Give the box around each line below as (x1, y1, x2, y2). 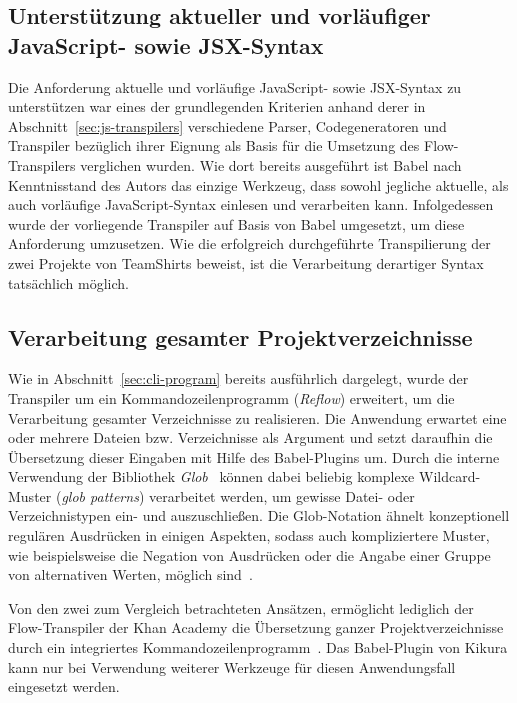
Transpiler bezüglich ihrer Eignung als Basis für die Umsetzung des (8, 135, 420, 156)
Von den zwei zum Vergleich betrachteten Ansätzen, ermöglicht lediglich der (8, 597, 474, 618)
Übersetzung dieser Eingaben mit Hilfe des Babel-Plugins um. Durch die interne (8, 446, 500, 467)
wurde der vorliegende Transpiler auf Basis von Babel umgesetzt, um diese (8, 213, 465, 234)
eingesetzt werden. (8, 676, 120, 697)
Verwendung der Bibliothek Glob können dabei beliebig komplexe (8, 466, 415, 487)
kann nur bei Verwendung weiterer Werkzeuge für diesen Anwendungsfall (8, 656, 456, 677)
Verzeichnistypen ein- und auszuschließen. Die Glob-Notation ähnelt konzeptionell (8, 505, 510, 526)
